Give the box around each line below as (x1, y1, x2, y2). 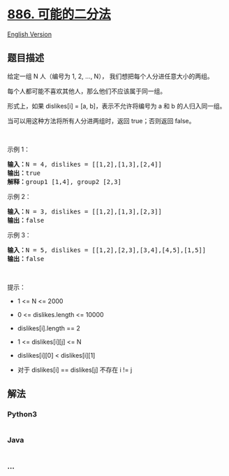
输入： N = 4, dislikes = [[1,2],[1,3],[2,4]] (7, 160, 162, 168)
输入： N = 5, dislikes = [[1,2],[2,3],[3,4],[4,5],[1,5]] (7, 246, 207, 254)
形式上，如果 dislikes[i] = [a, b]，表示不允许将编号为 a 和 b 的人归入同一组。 (7, 101, 226, 110)
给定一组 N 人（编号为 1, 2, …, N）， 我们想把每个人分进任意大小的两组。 (7, 71, 214, 80)
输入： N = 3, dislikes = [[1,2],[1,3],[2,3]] (7, 207, 162, 216)
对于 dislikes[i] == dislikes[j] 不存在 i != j (17, 365, 133, 374)
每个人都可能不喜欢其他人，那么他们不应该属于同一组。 (7, 87, 166, 95)
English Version (7, 29, 52, 38)
